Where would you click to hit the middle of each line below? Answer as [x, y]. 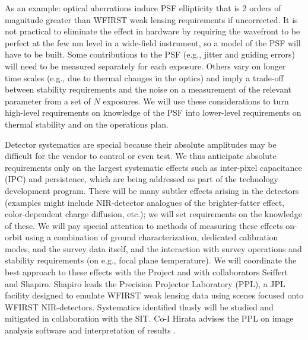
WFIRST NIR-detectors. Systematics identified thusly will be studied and [139, 306]
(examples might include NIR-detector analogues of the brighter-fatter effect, [145, 202]
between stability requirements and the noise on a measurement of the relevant [148, 89]
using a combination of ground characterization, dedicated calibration [152, 237]
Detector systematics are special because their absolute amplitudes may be [141, 144]
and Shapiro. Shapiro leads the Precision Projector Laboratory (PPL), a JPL [145, 283]
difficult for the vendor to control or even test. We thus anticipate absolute [141, 156]
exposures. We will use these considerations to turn [196, 101]
